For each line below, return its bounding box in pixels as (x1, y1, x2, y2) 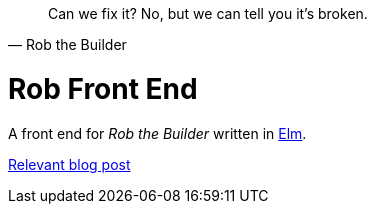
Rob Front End (8, 71, 198, 106)
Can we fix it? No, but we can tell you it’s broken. (48, 5, 368, 22)
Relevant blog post (8, 155, 131, 173)
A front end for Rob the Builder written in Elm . (8, 124, 307, 142)
